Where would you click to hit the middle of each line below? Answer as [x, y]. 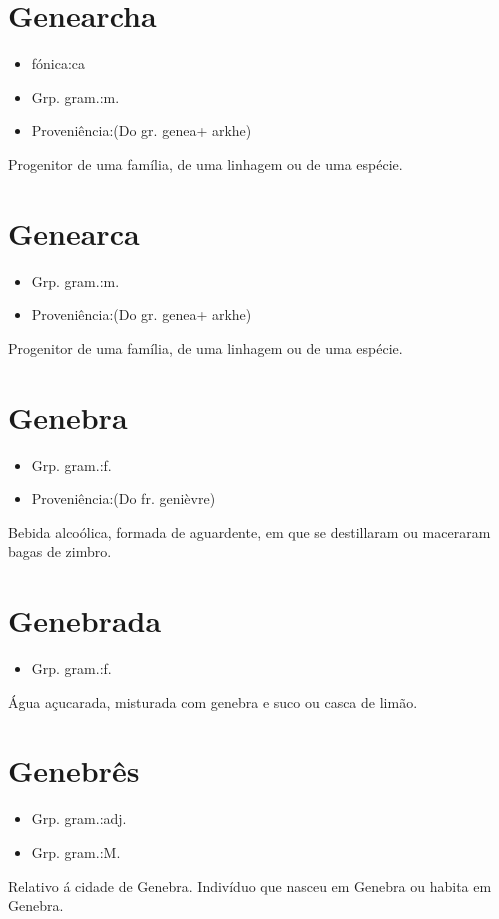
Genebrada [85, 620]
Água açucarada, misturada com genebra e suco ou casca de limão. [213, 701]
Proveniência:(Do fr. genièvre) [123, 498]
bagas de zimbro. [60, 551]
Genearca [74, 232]
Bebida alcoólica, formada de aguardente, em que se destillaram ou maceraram [249, 531]
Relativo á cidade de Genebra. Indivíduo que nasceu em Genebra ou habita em [250, 885]
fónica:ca [58, 63]
